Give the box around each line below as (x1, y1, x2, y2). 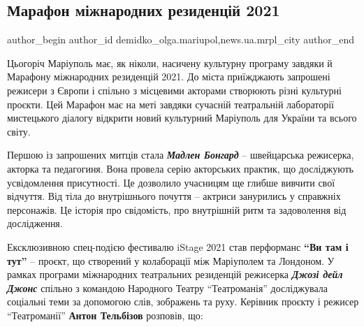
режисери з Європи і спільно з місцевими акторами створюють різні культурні (7, 82, 342, 97)
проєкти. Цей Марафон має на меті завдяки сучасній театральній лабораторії (7, 96, 334, 111)
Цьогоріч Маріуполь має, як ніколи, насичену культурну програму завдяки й (7, 55, 333, 70)
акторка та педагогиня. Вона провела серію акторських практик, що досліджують (7, 161, 354, 175)
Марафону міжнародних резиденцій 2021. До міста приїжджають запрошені (7, 69, 330, 84)
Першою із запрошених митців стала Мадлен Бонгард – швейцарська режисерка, (7, 147, 354, 162)
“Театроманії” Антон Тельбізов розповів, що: (7, 307, 203, 322)
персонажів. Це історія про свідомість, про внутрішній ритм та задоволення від (7, 202, 347, 217)
